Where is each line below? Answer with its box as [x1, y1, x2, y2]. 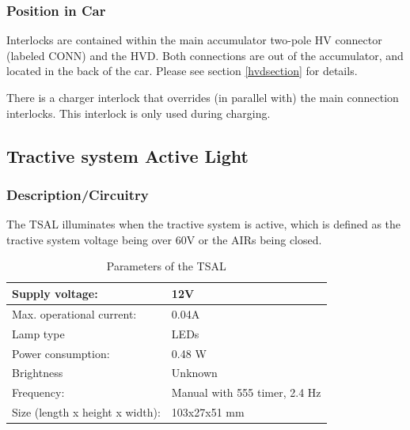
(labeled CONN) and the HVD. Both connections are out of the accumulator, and [6, 47, 404, 63]
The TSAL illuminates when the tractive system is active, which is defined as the [6, 216, 401, 232]
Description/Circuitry [6, 184, 149, 204]
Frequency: [12, 384, 65, 401]
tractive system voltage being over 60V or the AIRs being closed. [6, 231, 322, 247]
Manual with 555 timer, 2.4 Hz [171, 384, 321, 401]
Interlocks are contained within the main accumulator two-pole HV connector [6, 32, 382, 48]
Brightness [12, 364, 63, 381]
